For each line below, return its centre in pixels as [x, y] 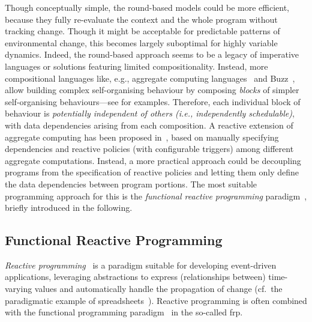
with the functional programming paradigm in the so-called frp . [124, 312]
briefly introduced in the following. [69, 208]
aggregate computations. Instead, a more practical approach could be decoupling [153, 160]
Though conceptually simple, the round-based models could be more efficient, [147, 7]
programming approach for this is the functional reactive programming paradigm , [156, 196]
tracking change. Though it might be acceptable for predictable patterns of [142, 31]
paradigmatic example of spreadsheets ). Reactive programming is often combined [156, 300]
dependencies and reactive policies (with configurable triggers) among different [149, 149]
